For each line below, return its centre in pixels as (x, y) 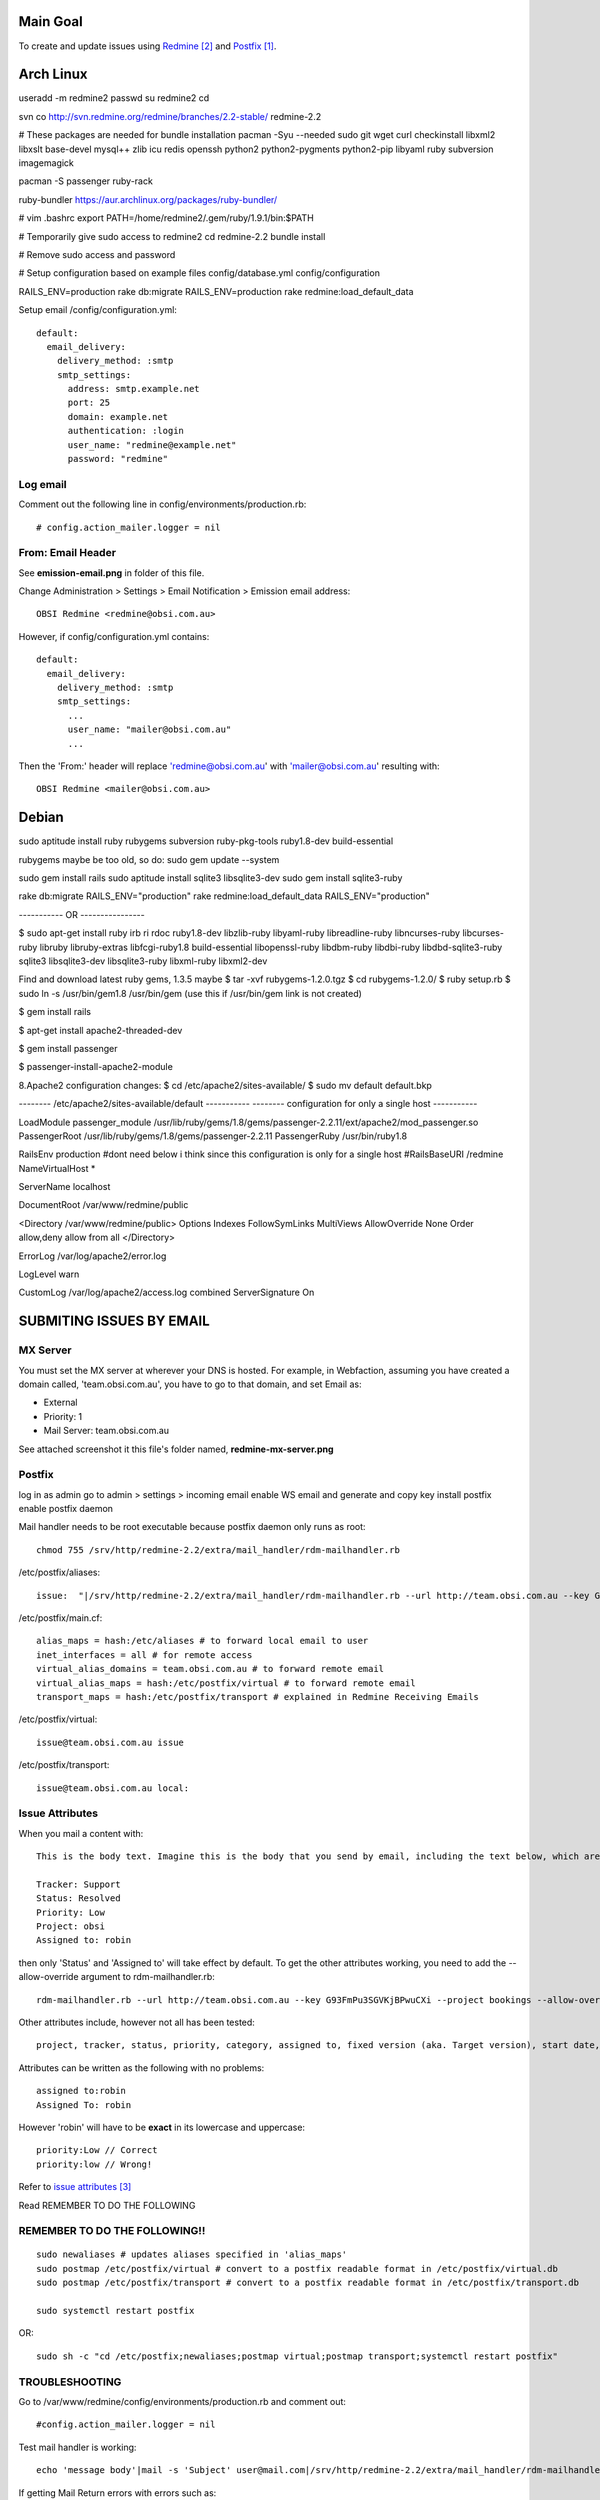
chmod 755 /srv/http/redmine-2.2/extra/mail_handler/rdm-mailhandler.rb (218, 1549)
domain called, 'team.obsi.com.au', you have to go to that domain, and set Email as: (190, 1384)
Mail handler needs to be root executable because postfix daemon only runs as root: (192, 1527)
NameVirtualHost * (57, 1168)
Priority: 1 (63, 1416)
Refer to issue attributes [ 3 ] (75, 2187)
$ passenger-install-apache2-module (96, 1067)
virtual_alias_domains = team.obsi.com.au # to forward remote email (210, 1669)
